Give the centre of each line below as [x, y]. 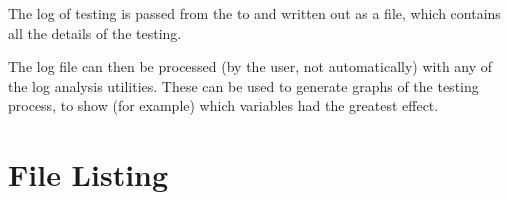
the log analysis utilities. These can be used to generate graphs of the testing [243, 85]
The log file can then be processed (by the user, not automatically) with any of [250, 66]
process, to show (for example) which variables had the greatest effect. [223, 105]
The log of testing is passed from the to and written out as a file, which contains [254, 13]
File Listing [88, 174]
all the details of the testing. [95, 32]
